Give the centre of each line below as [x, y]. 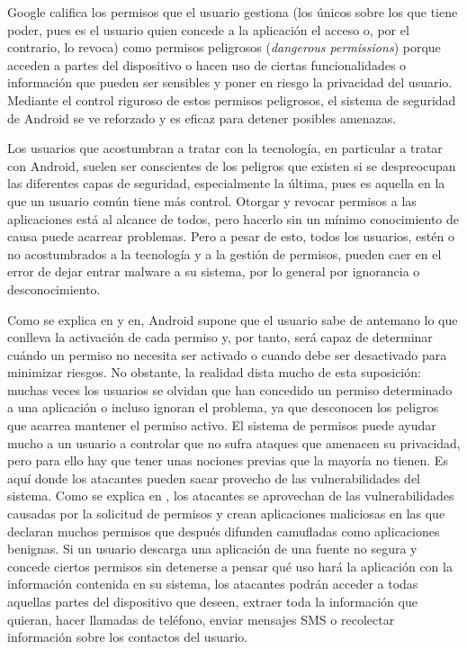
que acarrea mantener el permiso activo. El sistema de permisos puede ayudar [222, 425]
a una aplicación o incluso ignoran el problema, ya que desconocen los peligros [223, 407]
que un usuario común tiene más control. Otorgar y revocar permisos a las [212, 200]
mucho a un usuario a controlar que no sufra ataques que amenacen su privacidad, [234, 442]
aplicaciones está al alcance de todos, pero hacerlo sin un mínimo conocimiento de [233, 218]
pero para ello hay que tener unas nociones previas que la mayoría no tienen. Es [228, 460]
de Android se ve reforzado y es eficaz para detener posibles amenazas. [202, 117]
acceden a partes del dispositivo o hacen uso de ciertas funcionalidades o [207, 64]
